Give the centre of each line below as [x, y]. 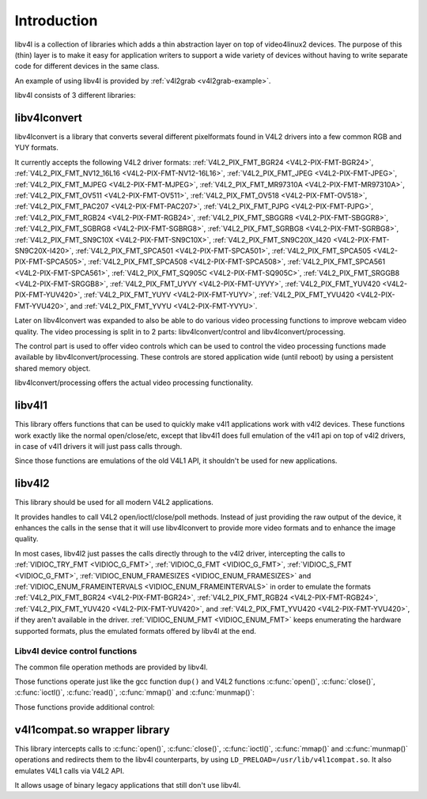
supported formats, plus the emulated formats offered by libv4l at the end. [136, 631]
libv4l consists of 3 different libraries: [75, 96]
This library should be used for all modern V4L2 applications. [114, 503]
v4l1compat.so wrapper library [92, 730]
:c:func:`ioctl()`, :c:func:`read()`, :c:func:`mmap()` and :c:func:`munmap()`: [134, 692]
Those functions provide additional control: [85, 707]
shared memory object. [53, 368]
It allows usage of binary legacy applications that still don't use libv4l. [128, 785]
